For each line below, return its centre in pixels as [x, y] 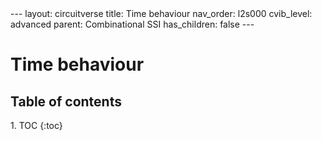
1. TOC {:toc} [36, 125]
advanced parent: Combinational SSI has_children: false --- [132, 24]
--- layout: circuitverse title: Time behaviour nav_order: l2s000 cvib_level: [161, 13]
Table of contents [66, 101]
